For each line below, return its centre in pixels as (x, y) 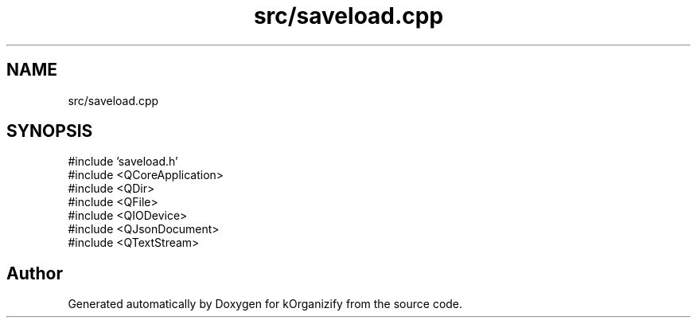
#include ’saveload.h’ (123, 162)
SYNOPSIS (50, 131)
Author (35, 273)
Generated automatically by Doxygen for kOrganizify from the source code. (265, 304)
